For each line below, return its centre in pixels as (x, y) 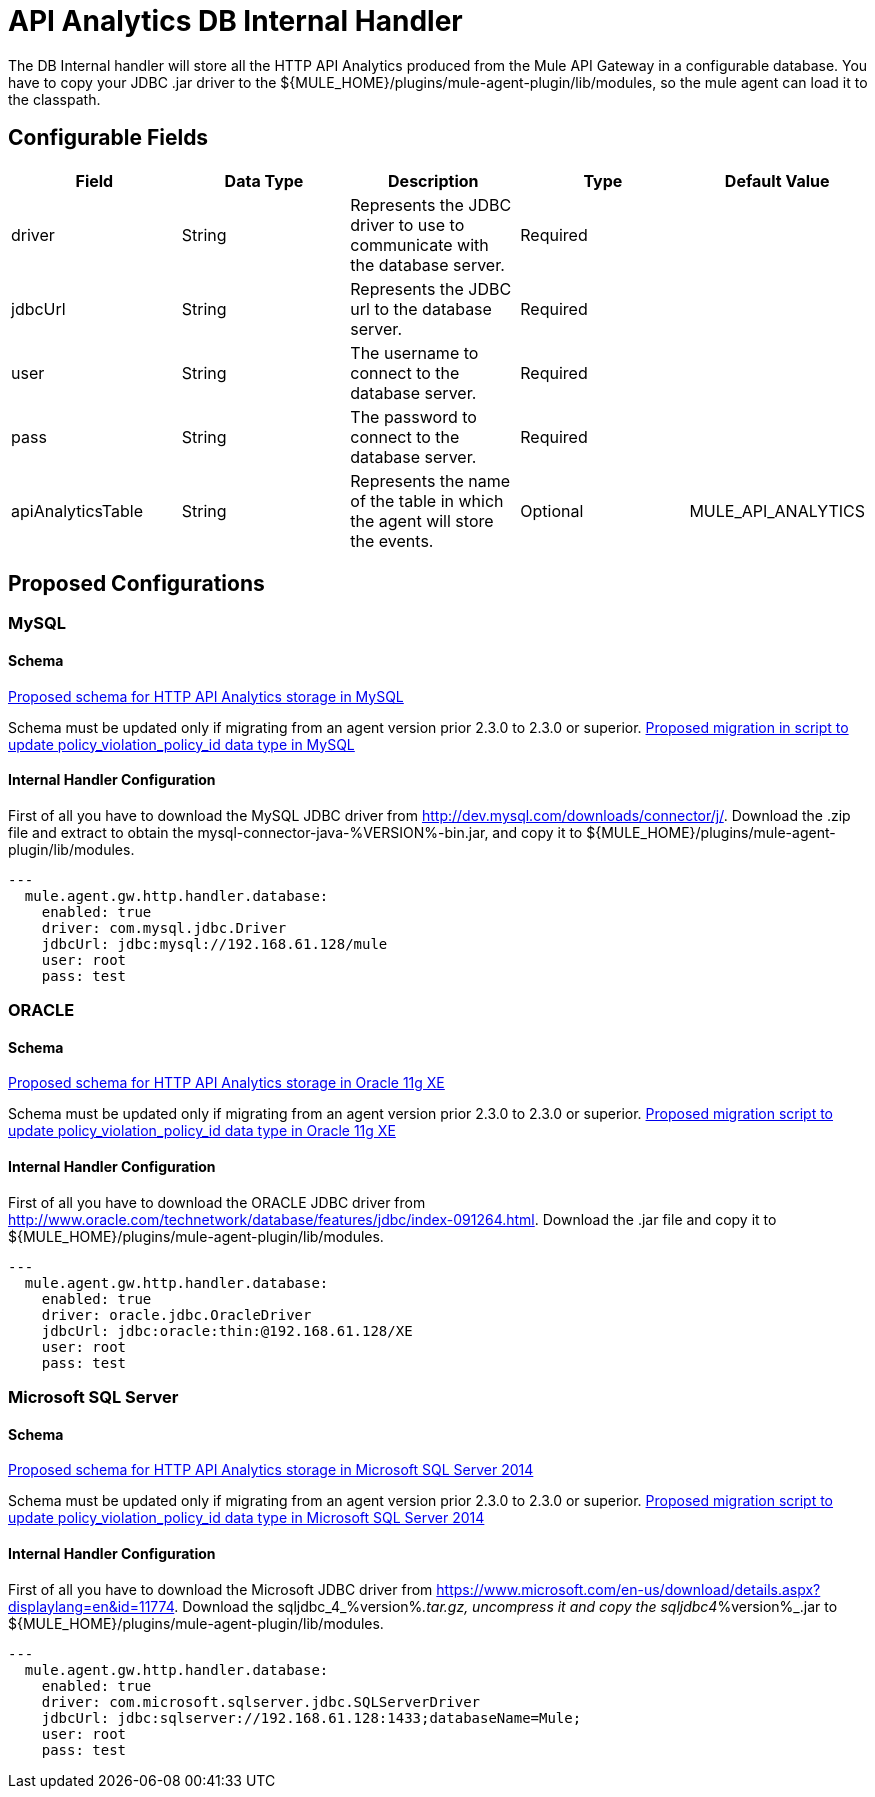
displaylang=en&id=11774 (91, 1606)
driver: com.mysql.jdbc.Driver (164, 927)
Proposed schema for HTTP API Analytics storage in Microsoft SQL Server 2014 (271, 1470)
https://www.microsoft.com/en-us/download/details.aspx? (628, 1589)
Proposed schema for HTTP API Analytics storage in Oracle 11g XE (226, 1083)
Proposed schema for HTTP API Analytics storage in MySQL (206, 696)
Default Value (777, 180)
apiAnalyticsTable (77, 510)
